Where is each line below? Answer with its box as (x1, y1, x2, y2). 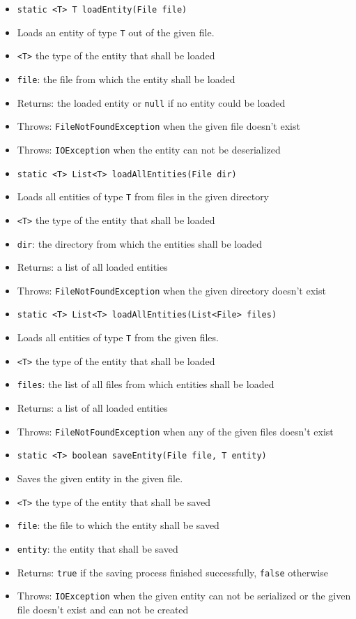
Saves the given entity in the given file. (17, 471, 183, 485)
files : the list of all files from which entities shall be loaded (17, 377, 274, 391)
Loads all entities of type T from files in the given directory (17, 189, 270, 204)
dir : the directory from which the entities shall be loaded (17, 236, 262, 251)
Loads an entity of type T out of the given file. (17, 24, 215, 39)
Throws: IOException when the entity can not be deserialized (17, 142, 281, 156)
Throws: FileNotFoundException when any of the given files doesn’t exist (17, 424, 334, 438)
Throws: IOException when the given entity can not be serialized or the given (17, 588, 351, 603)
